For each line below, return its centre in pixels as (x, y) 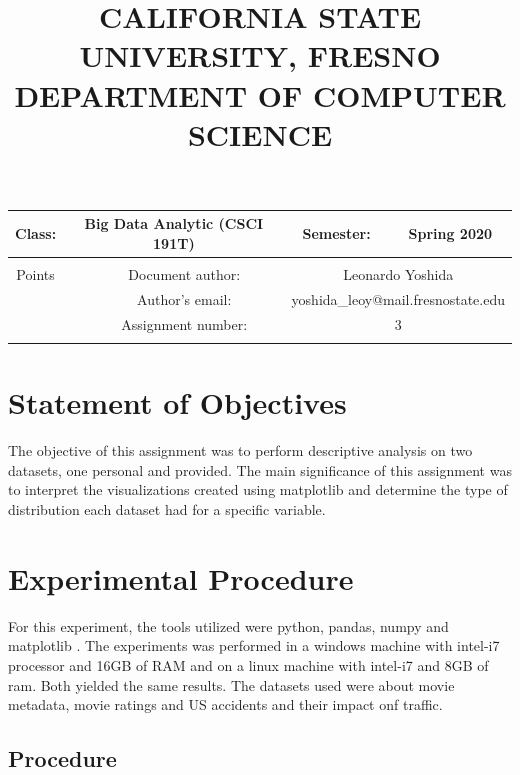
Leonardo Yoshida (398, 274)
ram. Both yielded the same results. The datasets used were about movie (231, 684)
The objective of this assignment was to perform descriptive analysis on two (240, 450)
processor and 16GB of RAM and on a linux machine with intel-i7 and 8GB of (248, 664)
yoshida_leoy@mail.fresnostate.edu (398, 298)
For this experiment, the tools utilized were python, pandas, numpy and (228, 625)
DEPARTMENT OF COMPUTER (260, 94)
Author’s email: (184, 298)
